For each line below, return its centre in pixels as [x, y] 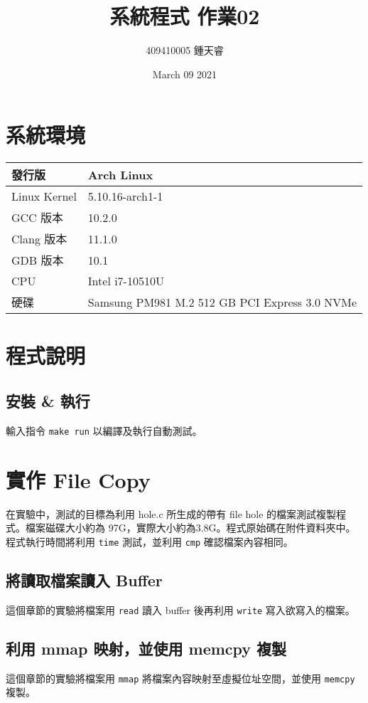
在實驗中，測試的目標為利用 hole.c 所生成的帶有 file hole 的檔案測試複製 [171, 513]
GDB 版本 [38, 260]
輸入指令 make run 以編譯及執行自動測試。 [104, 430]
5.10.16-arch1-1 [125, 196]
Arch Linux [120, 174]
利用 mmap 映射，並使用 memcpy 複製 [146, 648]
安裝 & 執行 [48, 401]
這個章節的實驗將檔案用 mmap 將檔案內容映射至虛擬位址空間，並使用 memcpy [180, 678]
